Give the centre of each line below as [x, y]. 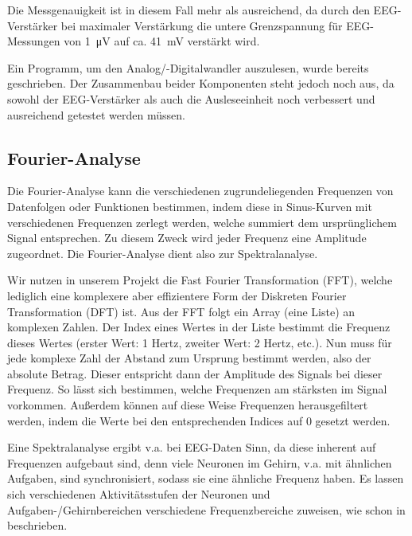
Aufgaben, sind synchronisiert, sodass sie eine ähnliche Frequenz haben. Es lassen [206, 478]
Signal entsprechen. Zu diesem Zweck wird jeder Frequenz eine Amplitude [187, 238]
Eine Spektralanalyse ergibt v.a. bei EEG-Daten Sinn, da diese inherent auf [192, 447]
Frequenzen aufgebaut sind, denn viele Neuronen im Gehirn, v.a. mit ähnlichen [200, 462]
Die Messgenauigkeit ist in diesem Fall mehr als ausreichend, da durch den [189, 10]
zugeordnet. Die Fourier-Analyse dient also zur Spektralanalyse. [163, 253]
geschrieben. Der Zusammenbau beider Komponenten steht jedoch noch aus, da [201, 83]
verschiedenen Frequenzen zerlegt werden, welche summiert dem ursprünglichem [202, 222]
